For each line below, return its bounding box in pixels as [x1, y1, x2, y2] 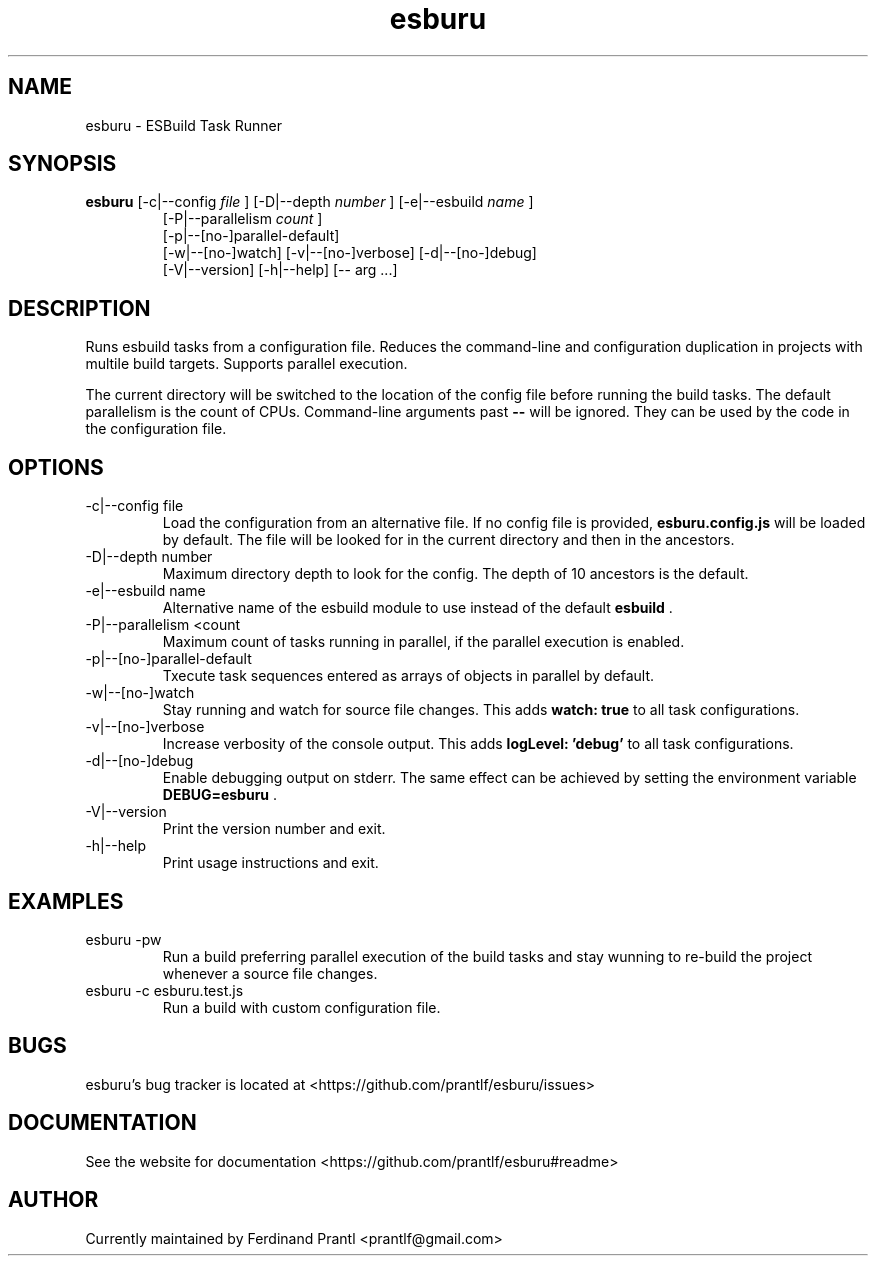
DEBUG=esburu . [162, 786, 278, 804]
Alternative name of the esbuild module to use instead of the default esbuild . [162, 599, 673, 617]
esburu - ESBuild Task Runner [85, 116, 282, 134]
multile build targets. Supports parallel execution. [85, 355, 408, 373]
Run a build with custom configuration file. [162, 998, 441, 1016]
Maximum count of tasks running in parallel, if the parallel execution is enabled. [162, 633, 685, 651]
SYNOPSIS [8, 151, 117, 177]
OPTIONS [8, 454, 104, 480]
